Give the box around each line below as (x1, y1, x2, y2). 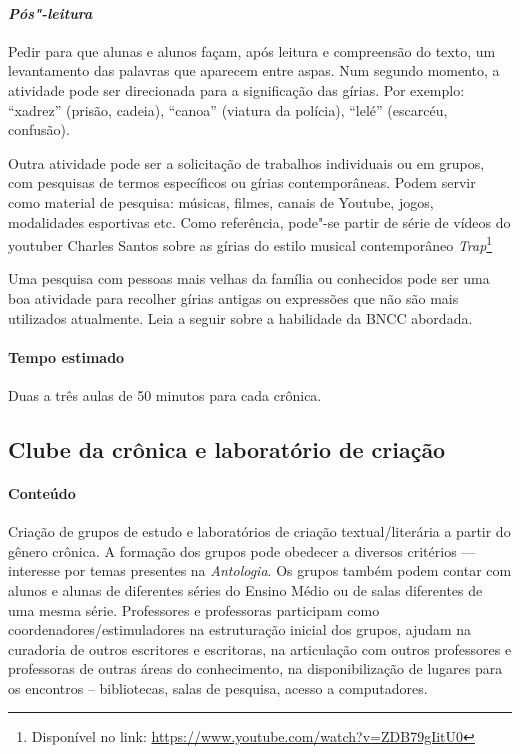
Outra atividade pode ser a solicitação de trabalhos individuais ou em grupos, (8, 152, 485, 173)
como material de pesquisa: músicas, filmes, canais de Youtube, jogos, (8, 191, 434, 212)
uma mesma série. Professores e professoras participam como (8, 599, 380, 620)
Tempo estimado (8, 346, 125, 367)
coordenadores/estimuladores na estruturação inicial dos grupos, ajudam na (8, 619, 472, 640)
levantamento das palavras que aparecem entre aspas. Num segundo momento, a (8, 60, 500, 81)
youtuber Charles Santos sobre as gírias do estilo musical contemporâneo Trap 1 (8, 232, 493, 255)
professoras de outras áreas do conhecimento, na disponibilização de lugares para (8, 658, 503, 679)
